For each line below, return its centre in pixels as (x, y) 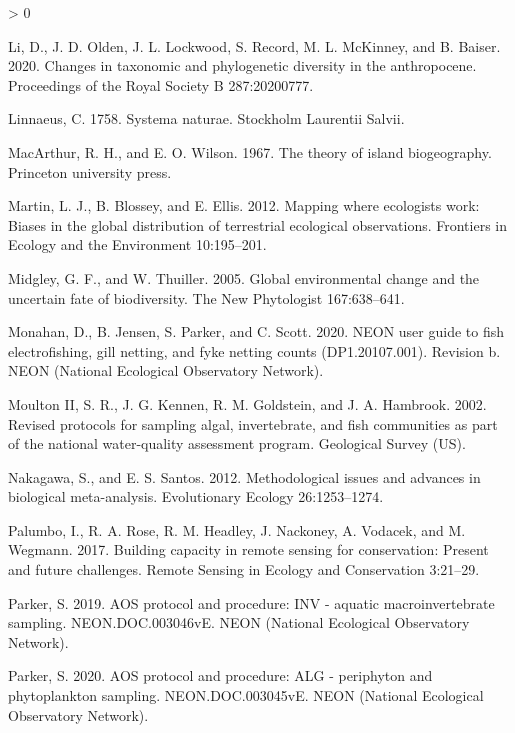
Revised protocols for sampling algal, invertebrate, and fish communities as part (253, 423)
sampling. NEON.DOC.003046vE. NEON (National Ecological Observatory (239, 622)
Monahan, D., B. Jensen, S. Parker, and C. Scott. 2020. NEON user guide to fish (256, 331)
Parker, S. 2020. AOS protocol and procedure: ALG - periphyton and (220, 675)
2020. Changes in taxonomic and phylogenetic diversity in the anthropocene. (242, 65)
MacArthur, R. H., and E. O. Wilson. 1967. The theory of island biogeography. (250, 151)
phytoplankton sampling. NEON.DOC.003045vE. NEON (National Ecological (246, 695)
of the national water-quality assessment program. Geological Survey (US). (237, 443)
